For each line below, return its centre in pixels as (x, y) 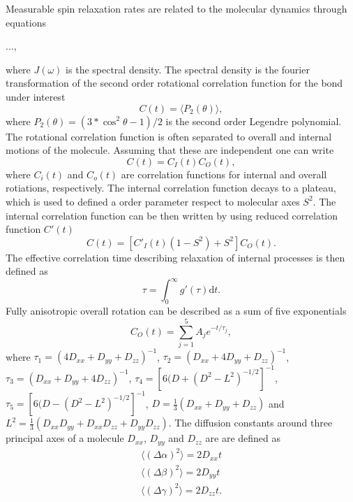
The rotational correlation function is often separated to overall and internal (169, 136)
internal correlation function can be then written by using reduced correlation (172, 215)
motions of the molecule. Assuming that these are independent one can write (170, 150)
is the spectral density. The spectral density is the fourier (188, 69)
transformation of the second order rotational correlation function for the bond (174, 83)
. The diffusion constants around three (250, 423)
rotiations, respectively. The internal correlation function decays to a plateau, (171, 188)
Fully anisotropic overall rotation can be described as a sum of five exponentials (176, 311)
